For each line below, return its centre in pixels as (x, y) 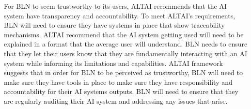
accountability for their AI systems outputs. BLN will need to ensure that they (121, 91)
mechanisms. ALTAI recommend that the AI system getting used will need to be (124, 34)
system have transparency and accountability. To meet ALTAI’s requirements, (120, 15)
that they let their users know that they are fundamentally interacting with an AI (125, 53)
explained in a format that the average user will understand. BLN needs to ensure (126, 44)
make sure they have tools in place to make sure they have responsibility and (118, 82)
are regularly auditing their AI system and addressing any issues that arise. (116, 101)
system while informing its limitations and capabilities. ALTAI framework (113, 63)
